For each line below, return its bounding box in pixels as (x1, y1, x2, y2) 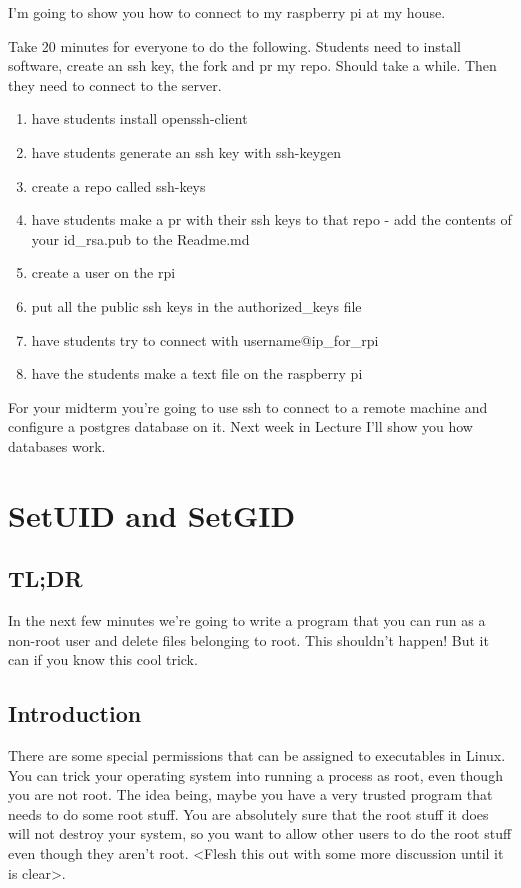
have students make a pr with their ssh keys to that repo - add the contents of (31, 209, 512, 230)
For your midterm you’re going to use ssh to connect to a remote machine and (8, 396, 488, 417)
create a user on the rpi (31, 262, 176, 283)
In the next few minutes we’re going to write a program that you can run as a (8, 610, 486, 631)
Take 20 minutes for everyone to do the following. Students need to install (8, 35, 461, 56)
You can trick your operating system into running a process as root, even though (8, 764, 503, 785)
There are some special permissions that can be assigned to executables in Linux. (8, 745, 506, 766)
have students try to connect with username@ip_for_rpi (31, 329, 379, 350)
